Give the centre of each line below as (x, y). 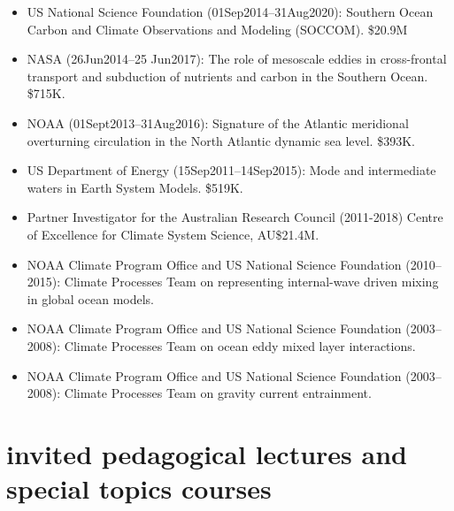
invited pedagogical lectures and (207, 453)
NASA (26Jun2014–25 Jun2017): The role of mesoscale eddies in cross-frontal (237, 59)
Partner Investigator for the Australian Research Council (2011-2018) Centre (235, 217)
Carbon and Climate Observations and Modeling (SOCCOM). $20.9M (217, 29)
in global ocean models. (90, 298)
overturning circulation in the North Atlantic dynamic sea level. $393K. (221, 140)
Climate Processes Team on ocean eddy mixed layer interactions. (240, 345)
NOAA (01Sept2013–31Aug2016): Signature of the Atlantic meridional (218, 122)
